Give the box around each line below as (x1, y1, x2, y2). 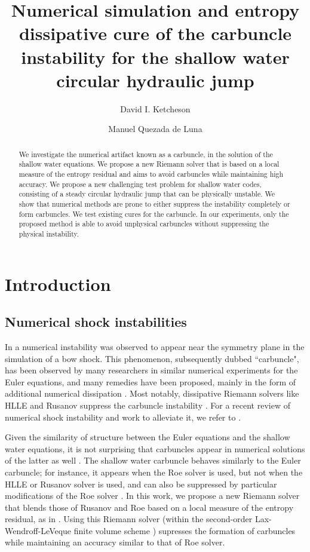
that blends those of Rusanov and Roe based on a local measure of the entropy (5, 501, 294, 513)
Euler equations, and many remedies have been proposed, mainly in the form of (5, 375, 296, 388)
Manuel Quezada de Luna (108, 122, 202, 135)
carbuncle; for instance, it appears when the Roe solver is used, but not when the (5, 465, 303, 478)
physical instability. (19, 228, 79, 238)
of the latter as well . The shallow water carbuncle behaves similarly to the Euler (5, 454, 301, 467)
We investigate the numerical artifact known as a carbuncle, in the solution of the (19, 149, 273, 159)
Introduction (5, 271, 111, 296)
